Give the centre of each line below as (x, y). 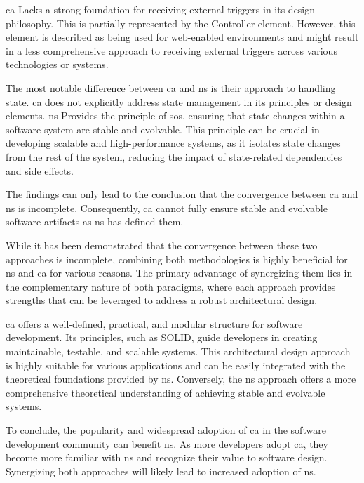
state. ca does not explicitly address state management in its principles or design (179, 101)
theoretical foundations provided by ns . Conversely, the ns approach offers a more (181, 379)
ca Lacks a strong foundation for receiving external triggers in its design (161, 9)
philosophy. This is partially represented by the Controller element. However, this (181, 23)
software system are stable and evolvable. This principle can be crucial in (163, 129)
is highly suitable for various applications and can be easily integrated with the (176, 365)
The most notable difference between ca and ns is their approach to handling (171, 87)
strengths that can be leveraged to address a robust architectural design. (162, 300)
